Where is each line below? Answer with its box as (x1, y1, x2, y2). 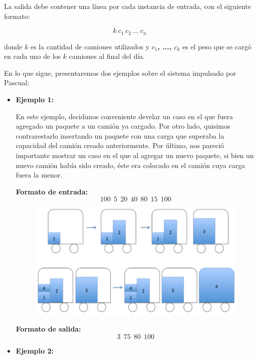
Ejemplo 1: (15, 94, 54, 105)
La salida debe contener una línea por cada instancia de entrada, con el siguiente (4, 1, 251, 11)
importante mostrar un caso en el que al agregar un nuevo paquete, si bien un (15, 150, 254, 160)
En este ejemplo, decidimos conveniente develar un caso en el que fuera (15, 111, 233, 121)
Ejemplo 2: (15, 345, 54, 356)
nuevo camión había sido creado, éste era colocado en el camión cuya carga (15, 160, 245, 170)
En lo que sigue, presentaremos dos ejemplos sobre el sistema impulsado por (4, 67, 237, 78)
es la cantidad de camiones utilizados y (30, 41, 150, 51)
